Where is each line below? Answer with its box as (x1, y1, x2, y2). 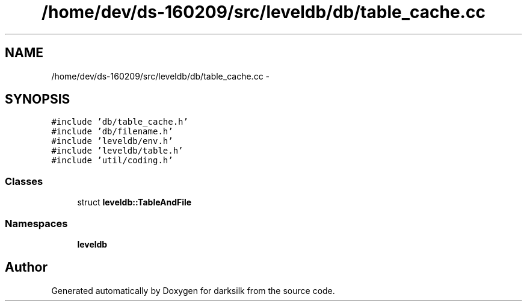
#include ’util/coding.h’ (51, 155, 173, 166)
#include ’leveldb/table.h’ (51, 146, 183, 156)
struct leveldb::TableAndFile (77, 197, 192, 208)
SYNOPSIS (5, 92, 70, 107)
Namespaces (5, 217, 68, 230)
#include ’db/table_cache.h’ (51, 117, 188, 127)
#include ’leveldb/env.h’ (51, 136, 173, 146)
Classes (5, 175, 43, 187)
